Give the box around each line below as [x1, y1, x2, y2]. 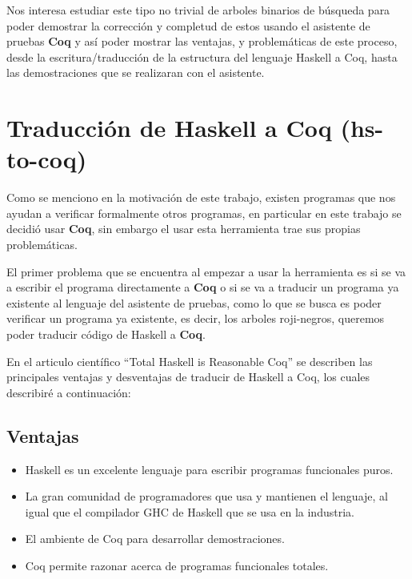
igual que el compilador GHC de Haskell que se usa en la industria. [25, 503, 354, 520]
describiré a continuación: [6, 384, 131, 400]
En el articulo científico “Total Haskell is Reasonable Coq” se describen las [6, 352, 373, 369]
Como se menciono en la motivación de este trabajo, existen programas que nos [6, 189, 396, 206]
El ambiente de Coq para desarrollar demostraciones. [25, 530, 285, 547]
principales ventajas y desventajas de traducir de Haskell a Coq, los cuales [6, 368, 370, 385]
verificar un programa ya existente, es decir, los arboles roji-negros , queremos [6, 310, 385, 327]
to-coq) [6, 143, 87, 175]
